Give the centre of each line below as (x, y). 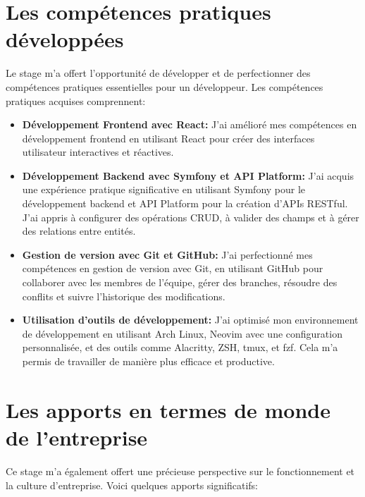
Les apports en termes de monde (168, 409)
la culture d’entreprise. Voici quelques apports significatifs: (132, 485)
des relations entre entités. (79, 231)
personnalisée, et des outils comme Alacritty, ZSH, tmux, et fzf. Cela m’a (180, 347)
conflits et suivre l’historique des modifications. (124, 296)
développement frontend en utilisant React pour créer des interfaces (168, 138)
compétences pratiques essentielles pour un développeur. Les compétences (165, 86)
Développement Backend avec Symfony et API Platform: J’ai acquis (188, 175)
